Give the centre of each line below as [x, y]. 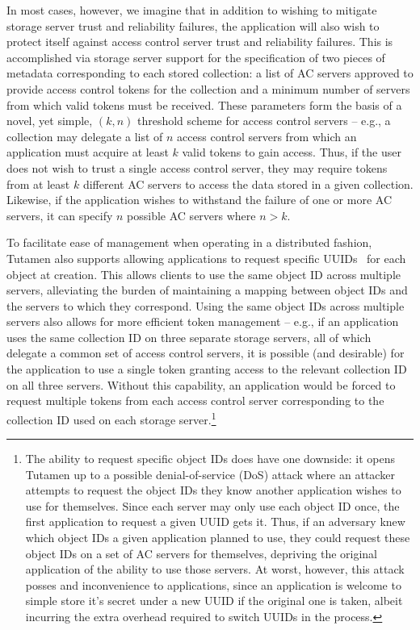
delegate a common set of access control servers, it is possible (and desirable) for [206, 353]
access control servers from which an [267, 136]
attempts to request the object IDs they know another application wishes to [213, 490]
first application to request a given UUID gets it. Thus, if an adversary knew [215, 522]
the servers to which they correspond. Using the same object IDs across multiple [206, 305]
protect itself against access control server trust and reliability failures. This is [200, 42]
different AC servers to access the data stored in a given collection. [248, 184]
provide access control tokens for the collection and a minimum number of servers [208, 88]
